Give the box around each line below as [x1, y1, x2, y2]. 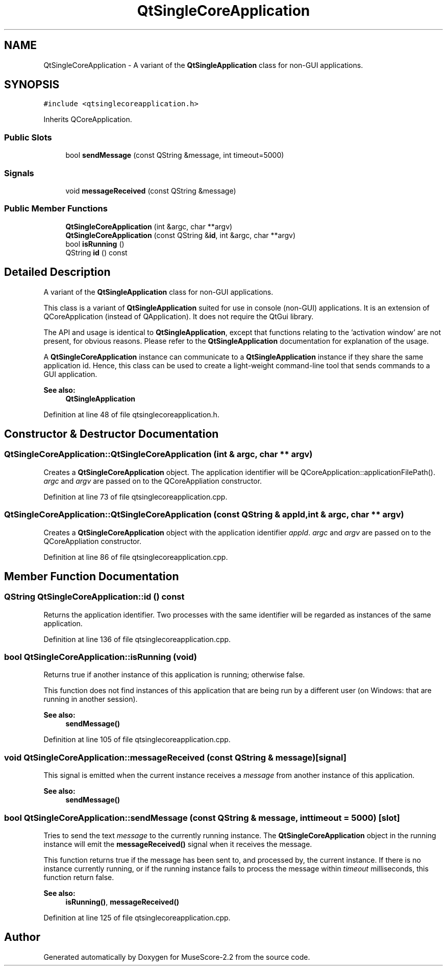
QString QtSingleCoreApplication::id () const [4, 592, 185, 602]
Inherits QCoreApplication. [43, 115, 132, 124]
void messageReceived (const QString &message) [65, 186, 236, 195]
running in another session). [43, 695, 138, 704]
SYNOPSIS [4, 78, 60, 91]
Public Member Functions [4, 203, 108, 214]
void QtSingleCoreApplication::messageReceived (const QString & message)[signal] [4, 752, 346, 763]
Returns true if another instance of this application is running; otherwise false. [43, 670, 305, 679]
